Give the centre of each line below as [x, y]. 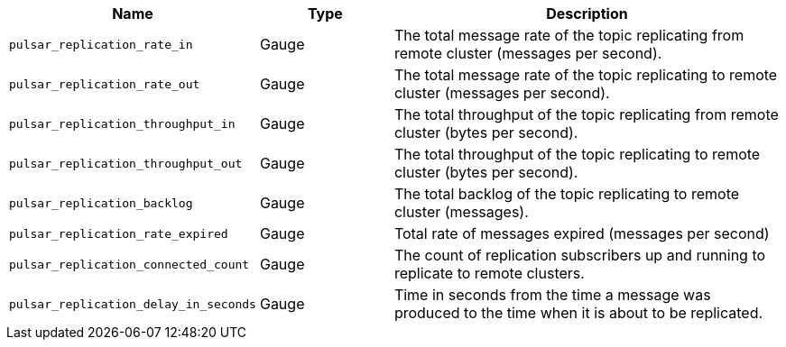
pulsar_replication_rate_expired [119, 233]
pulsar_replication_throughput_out [126, 163]
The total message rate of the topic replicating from [569, 35]
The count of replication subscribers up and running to [580, 255]
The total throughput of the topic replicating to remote [577, 154]
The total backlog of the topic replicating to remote [567, 194]
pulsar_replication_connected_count [129, 264]
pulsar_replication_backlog [101, 203]
